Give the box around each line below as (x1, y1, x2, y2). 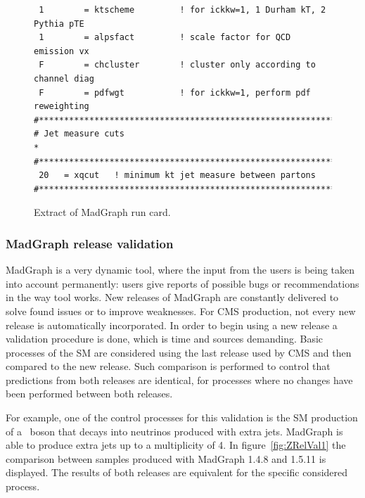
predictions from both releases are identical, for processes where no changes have (6, 372, 353, 387)
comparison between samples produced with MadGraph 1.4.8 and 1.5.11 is (6, 451, 326, 466)
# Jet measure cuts (34, 129, 124, 139)
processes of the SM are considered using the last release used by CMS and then (6, 345, 352, 359)
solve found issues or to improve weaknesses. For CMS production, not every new (6, 303, 356, 318)
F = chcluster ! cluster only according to (39, 60, 316, 70)
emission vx (34, 46, 89, 56)
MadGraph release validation (6, 234, 174, 252)
